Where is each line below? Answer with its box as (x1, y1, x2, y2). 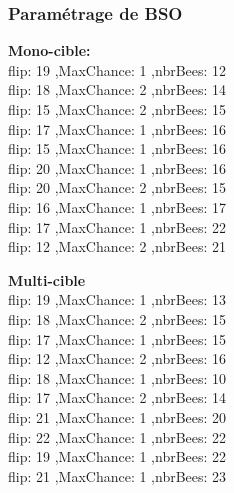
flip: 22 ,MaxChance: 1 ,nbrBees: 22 (8, 426, 227, 447)
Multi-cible (8, 269, 86, 290)
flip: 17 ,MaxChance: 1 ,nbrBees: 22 (8, 216, 227, 237)
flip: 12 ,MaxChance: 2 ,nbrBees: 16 (8, 348, 227, 369)
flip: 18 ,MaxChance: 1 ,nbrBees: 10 (8, 367, 227, 388)
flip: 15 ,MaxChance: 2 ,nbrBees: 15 (8, 99, 227, 119)
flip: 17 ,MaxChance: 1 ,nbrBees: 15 (8, 328, 227, 349)
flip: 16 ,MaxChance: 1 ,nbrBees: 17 (8, 196, 227, 217)
